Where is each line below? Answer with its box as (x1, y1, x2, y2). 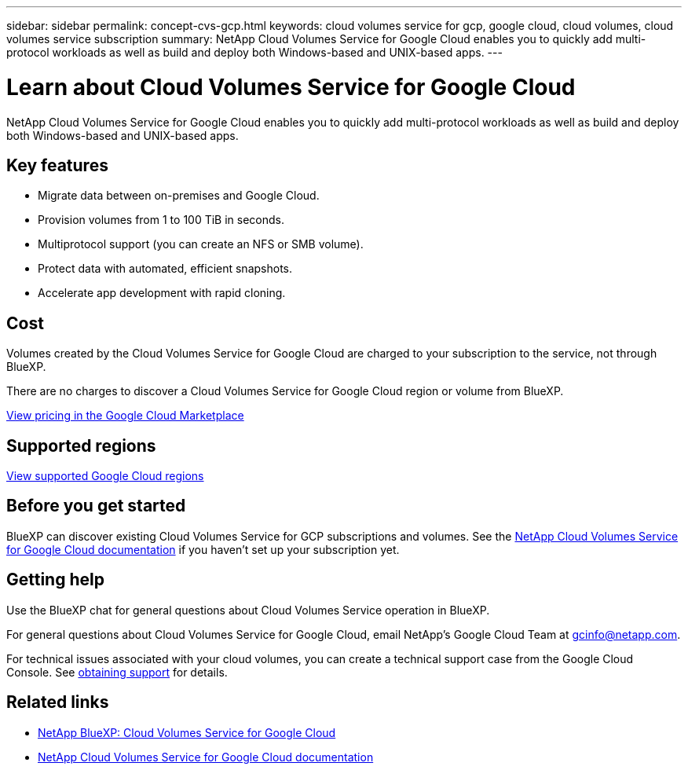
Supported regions (6, 435, 156, 456)
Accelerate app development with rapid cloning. (38, 286, 286, 300)
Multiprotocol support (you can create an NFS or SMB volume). (38, 237, 364, 251)
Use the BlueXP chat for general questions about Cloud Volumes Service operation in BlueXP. (6, 603, 490, 617)
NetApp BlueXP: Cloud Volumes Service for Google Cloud (38, 725, 336, 739)
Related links (6, 692, 109, 713)
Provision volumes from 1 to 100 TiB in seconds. (38, 213, 285, 227)
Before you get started (6, 496, 186, 516)
